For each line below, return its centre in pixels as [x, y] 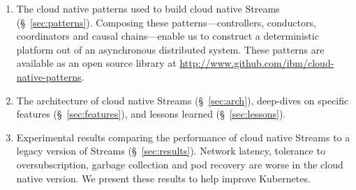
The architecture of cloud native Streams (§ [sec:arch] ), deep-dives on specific [183, 100]
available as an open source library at [96, 63]
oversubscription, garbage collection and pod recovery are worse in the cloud [180, 164]
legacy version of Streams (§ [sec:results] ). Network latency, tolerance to [171, 151]
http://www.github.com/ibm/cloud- [257, 63]
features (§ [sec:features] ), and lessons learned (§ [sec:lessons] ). [151, 114]
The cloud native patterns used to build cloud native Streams [148, 8]
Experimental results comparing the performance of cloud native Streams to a [183, 137]
